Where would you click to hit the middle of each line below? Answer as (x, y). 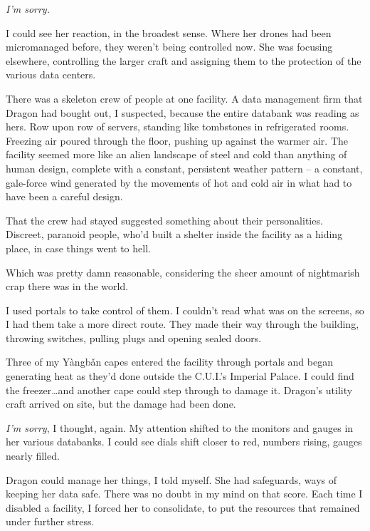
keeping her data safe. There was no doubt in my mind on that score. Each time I (184, 494)
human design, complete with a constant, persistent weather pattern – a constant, (184, 168)
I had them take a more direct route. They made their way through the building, (183, 324)
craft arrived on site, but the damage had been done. (121, 404)
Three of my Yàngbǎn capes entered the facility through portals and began (169, 362)
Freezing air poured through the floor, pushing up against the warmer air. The (177, 140)
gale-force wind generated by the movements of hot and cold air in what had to (179, 182)
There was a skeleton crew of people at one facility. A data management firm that (184, 98)
